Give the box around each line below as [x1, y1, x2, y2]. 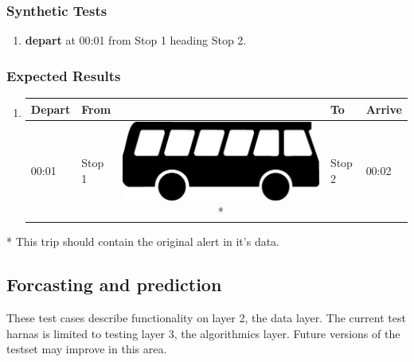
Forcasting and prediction [6, 272, 222, 297]
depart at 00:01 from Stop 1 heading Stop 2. [25, 32, 247, 49]
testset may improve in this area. [6, 341, 167, 357]
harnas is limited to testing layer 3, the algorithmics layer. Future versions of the [6, 325, 400, 341]
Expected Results [6, 65, 121, 85]
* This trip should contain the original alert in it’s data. [6, 233, 279, 250]
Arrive [365, 100, 402, 117]
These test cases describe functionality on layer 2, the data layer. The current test [6, 309, 406, 326]
